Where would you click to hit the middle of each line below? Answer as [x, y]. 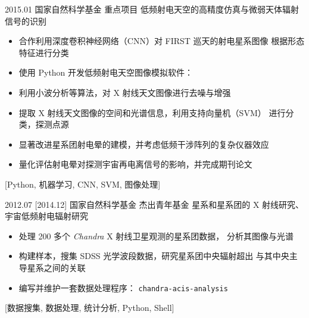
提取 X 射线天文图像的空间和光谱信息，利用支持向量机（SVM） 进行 [152, 112]
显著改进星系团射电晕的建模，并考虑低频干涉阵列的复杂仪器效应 [144, 144]
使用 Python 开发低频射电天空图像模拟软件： [106, 72]
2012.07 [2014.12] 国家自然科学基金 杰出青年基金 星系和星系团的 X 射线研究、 [154, 204]
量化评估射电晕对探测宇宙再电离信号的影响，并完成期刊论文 [135, 164]
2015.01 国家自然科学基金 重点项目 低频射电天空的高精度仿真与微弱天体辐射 [152, 9]
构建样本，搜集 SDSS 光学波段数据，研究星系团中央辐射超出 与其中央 [154, 256]
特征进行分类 [44, 52]
